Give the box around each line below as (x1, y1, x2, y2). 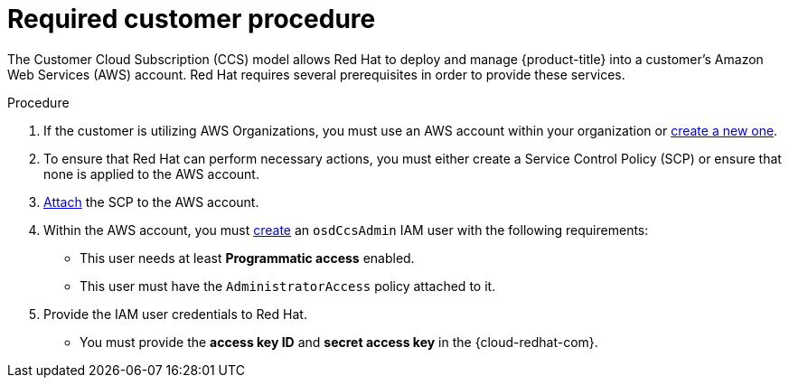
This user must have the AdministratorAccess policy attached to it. (80, 277, 496, 294)
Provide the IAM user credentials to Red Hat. (43, 305, 307, 322)
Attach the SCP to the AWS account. (43, 193, 259, 210)
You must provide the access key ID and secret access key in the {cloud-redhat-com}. (80, 333, 598, 350)
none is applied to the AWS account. (43, 165, 259, 182)
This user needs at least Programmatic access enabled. (80, 249, 415, 266)
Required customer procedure (7, 4, 376, 34)
